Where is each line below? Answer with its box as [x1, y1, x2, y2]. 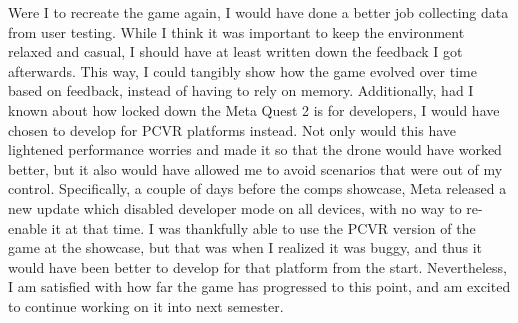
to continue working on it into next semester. [8, 295, 284, 316]
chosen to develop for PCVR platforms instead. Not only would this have [8, 119, 456, 140]
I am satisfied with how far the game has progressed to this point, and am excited [8, 276, 511, 297]
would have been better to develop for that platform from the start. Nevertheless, [8, 256, 508, 277]
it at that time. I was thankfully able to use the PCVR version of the [51, 217, 476, 238]
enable [8, 217, 47, 238]
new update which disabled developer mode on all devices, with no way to [8, 197, 462, 218]
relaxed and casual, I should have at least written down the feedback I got [8, 41, 463, 62]
